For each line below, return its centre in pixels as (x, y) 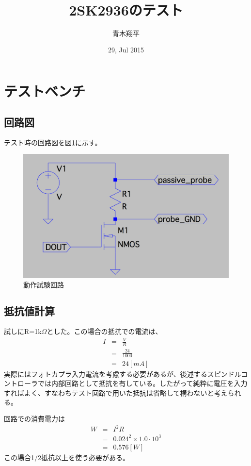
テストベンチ (45, 91)
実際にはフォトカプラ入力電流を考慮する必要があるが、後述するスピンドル (123, 374)
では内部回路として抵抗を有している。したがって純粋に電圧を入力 (142, 383)
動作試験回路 (44, 285)
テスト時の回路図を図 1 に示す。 (53, 142)
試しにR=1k (23, 331)
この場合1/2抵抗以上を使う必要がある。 (67, 457)
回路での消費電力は (34, 418)
